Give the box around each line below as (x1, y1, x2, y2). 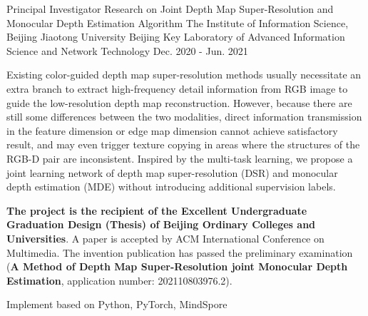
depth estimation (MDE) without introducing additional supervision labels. (6, 179, 336, 194)
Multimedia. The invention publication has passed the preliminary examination (6, 245, 353, 260)
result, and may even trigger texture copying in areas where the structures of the (6, 137, 360, 152)
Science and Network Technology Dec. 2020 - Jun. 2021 (6, 43, 248, 58)
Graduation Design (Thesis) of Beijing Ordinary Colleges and (6, 217, 316, 232)
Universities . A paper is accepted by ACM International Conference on (6, 230, 324, 245)
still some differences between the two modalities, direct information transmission (6, 109, 362, 124)
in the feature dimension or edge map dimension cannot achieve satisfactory (6, 123, 338, 138)
